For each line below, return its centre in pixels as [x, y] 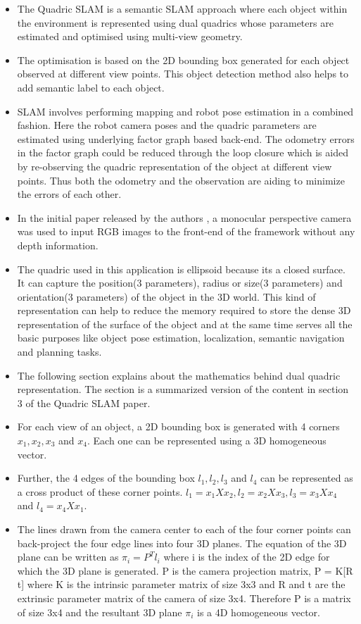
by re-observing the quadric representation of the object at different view [175, 166]
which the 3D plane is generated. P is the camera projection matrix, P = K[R [185, 570]
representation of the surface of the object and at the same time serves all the [185, 324]
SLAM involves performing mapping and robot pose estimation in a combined [185, 111]
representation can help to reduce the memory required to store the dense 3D [184, 310]
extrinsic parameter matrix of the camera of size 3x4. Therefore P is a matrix [184, 598]
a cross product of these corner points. [100, 491]
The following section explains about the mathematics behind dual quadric [179, 375]
